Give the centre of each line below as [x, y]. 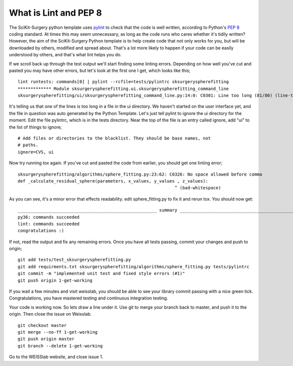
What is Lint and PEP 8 [55, 13]
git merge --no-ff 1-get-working [58, 332]
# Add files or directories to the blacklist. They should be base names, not [114, 138]
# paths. [28, 145]
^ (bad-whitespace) [198, 188]
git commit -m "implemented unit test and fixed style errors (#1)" [101, 274]
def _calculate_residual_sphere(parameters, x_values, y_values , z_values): [113, 181]
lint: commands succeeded [49, 224]
